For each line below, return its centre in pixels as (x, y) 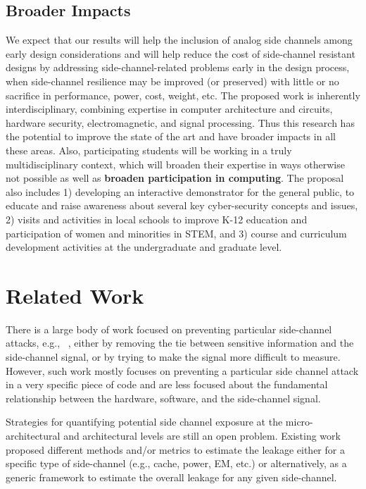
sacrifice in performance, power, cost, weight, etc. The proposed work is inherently (183, 95)
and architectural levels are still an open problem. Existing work (202, 435)
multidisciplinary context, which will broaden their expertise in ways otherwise (175, 164)
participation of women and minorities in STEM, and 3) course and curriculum (176, 233)
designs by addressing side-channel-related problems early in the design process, (178, 67)
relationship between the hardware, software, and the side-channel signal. (163, 398)
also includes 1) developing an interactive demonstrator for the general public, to (180, 191)
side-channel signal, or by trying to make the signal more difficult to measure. (173, 357)
